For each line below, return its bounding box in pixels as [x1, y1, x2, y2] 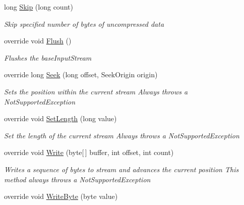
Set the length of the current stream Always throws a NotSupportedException [4, 130, 239, 140]
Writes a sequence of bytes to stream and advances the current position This [4, 164, 239, 174]
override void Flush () [4, 35, 72, 46]
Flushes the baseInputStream [4, 52, 92, 63]
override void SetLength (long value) [4, 113, 117, 124]
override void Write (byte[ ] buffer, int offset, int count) [4, 147, 174, 158]
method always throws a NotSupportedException [4, 174, 151, 184]
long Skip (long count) [4, 2, 73, 12]
